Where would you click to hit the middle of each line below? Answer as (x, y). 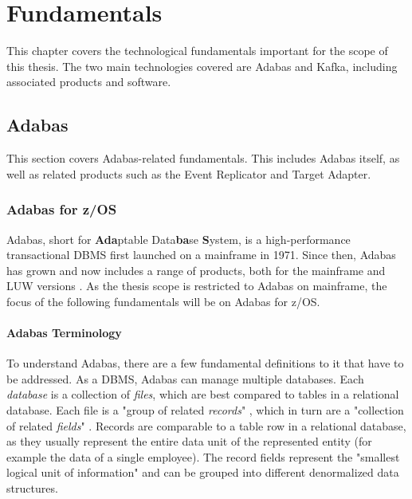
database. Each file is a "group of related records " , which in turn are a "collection (205, 410)
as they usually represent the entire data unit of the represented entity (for (189, 441)
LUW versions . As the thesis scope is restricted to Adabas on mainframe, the (197, 286)
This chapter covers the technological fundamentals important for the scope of (197, 51)
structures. (32, 488)
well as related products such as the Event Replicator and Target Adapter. (189, 173)
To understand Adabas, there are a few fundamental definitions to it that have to (205, 363)
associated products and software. (89, 82)
